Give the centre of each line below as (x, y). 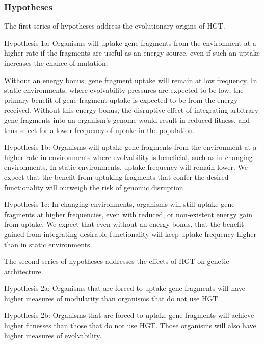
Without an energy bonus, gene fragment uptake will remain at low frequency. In (131, 80)
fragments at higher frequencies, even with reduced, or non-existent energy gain (128, 214)
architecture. (24, 271)
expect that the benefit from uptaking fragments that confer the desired (116, 177)
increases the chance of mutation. (56, 63)
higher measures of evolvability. (53, 335)
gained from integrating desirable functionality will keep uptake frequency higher (130, 234)
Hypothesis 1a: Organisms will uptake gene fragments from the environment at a (130, 43)
